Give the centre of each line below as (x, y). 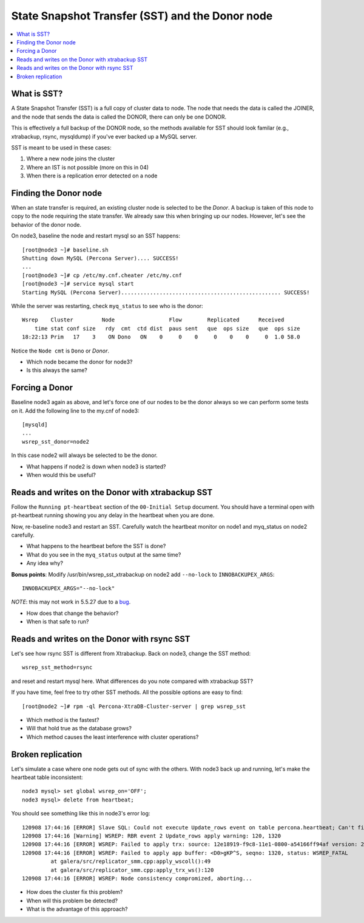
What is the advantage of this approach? (77, 909)
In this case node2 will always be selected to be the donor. (84, 455)
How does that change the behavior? (72, 613)
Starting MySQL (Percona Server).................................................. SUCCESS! (166, 292)
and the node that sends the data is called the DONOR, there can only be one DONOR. (119, 117)
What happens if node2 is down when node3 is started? (96, 466)
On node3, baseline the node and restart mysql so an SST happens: (96, 236)
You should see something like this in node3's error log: (81, 814)
